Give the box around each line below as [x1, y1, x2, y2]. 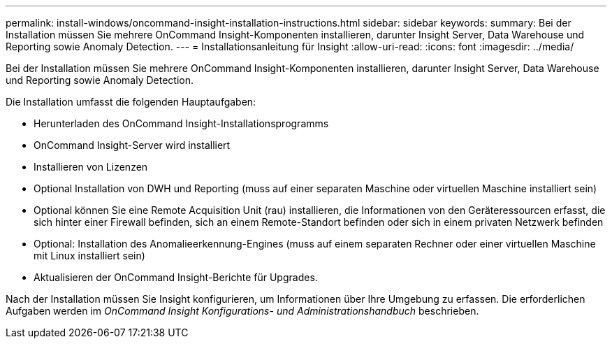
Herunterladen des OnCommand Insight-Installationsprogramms [34, 117, 329, 129]
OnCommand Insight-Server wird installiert [34, 139, 231, 151]
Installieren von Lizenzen [34, 161, 148, 173]
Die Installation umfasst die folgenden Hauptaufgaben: [6, 96, 256, 108]
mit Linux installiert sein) [34, 250, 145, 261]
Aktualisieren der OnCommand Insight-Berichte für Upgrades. [34, 271, 318, 283]
